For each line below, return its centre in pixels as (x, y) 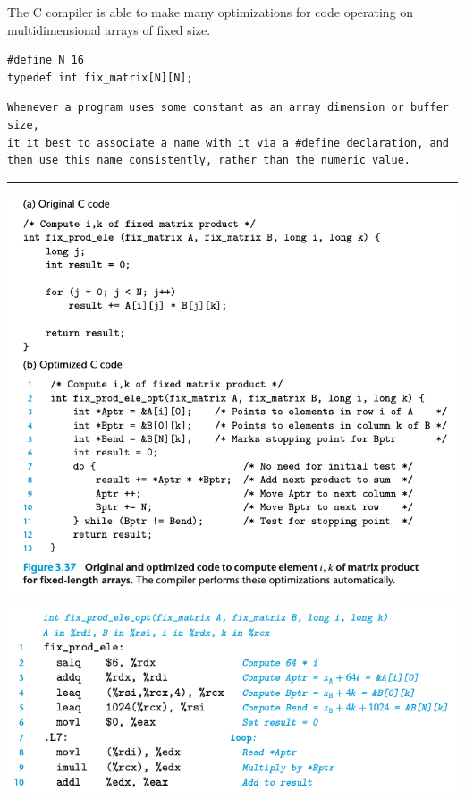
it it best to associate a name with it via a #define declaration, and (228, 143)
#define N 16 (46, 60)
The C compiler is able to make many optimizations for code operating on (211, 12)
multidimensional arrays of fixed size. (109, 29)
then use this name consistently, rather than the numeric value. (209, 161)
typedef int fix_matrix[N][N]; (100, 77)
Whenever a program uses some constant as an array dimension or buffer (228, 108)
